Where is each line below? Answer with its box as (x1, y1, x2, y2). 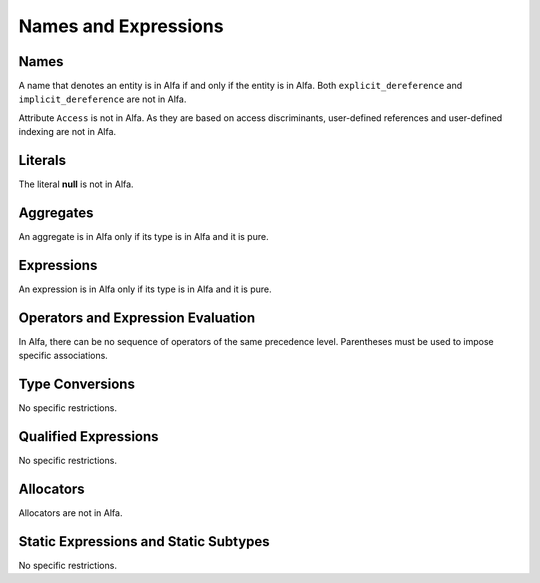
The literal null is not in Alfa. (18, 178, 134, 190)
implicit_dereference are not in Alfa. (18, 93, 187, 105)
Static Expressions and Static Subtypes (18, 533, 270, 550)
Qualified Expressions (18, 428, 159, 445)
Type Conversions (18, 376, 135, 393)
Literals (18, 152, 67, 169)
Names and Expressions (18, 15, 224, 37)
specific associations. (18, 350, 109, 362)
